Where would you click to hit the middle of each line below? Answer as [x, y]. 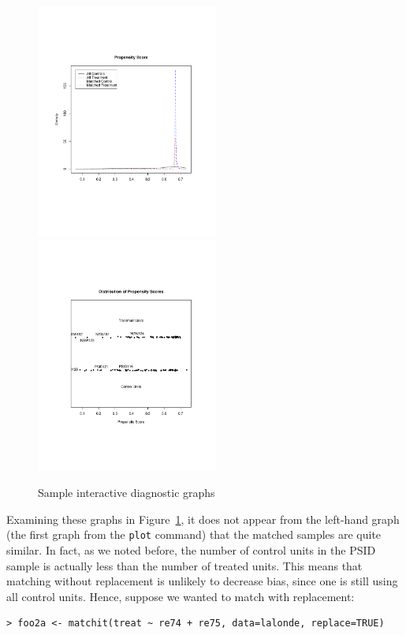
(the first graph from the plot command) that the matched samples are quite [194, 534]
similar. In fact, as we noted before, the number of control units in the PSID [191, 550]
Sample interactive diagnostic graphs [127, 493]
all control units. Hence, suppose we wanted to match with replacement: [181, 596]
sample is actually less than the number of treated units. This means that [184, 565]
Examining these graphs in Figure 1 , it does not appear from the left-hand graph [203, 519]
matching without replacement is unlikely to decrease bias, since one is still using [202, 581]
